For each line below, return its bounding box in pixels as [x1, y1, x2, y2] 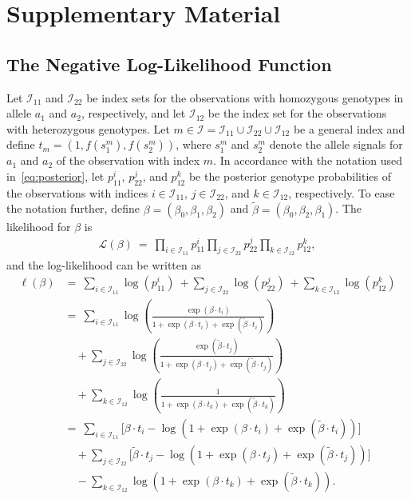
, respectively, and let [81, 105, 186, 122]
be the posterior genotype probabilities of [188, 167, 391, 184]
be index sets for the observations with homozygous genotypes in [86, 89, 404, 106]
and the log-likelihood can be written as [6, 256, 201, 273]
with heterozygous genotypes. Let [6, 120, 170, 137]
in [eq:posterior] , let [6, 167, 105, 184]
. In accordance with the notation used [213, 152, 403, 169]
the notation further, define [6, 200, 140, 217]
